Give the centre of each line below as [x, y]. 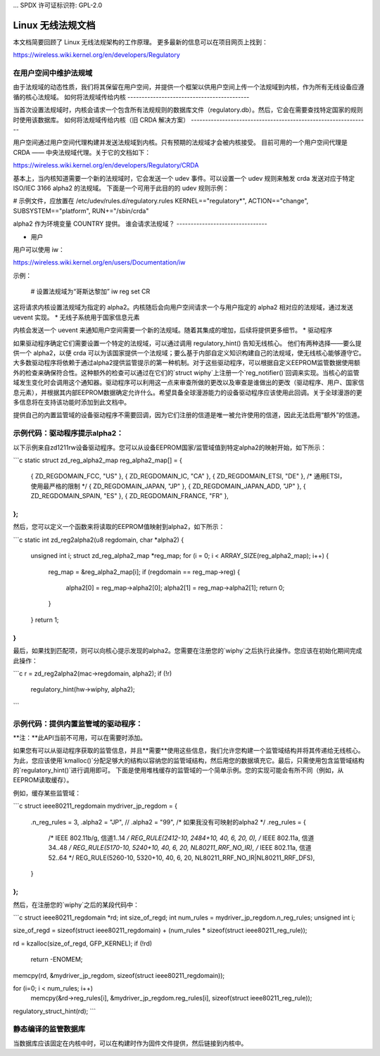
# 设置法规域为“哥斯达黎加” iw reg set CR [90, 291]
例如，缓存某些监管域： [47, 793]
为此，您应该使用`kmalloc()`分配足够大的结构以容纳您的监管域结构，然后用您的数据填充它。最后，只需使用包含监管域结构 [189, 761]
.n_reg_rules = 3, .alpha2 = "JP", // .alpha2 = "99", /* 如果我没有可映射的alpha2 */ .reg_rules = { [168, 822]
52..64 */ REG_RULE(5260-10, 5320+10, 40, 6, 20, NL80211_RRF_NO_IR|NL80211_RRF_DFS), [182, 858]
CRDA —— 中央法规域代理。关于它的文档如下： [82, 152]
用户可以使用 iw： [39, 249]
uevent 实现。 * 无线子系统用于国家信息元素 [76, 317]
